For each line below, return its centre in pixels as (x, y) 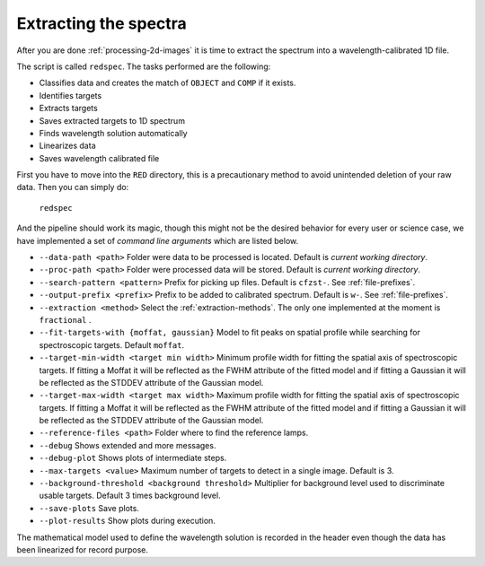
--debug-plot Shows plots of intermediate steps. (133, 458)
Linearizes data (67, 146)
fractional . (65, 319)
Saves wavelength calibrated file (99, 158)
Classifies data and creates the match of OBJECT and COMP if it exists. (168, 83)
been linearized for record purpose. (82, 550)
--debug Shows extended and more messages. (128, 445)
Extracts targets (68, 109)
